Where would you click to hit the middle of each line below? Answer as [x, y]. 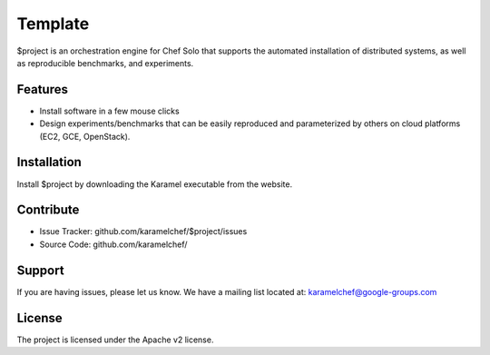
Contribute [48, 210]
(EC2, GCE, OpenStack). [85, 136]
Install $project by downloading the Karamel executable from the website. [155, 184]
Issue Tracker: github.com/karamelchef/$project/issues [143, 232]
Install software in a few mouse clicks [110, 111]
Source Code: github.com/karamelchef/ [113, 244]
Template [53, 24]
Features [42, 89]
